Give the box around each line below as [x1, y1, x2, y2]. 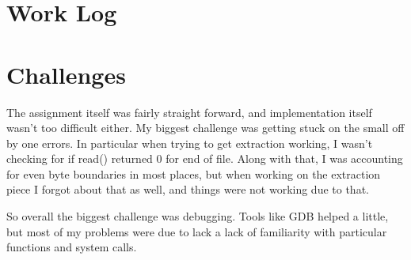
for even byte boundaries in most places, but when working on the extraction [6, 165, 381, 182]
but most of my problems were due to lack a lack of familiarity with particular [6, 223, 387, 239]
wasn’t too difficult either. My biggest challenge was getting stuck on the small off [6, 119, 405, 136]
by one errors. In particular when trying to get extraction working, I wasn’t [6, 134, 373, 151]
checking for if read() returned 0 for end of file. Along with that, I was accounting [6, 150, 403, 167]
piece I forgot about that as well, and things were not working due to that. [6, 181, 369, 198]
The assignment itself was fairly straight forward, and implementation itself [6, 104, 372, 120]
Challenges [6, 58, 126, 90]
